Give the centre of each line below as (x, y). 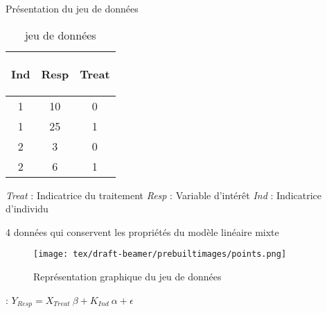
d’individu (27, 209)
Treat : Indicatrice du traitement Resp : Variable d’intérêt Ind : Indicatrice (164, 195)
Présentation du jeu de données (72, 8)
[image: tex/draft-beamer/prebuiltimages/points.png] (160, 254)
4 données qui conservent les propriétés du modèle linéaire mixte (142, 231)
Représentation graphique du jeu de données (127, 277)
